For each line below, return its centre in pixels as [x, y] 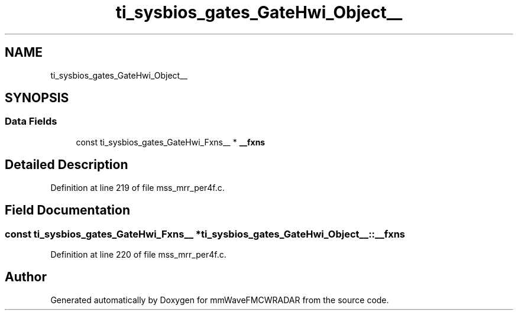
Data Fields [31, 121]
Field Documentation [67, 210]
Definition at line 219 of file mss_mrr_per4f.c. [137, 187]
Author [26, 277]
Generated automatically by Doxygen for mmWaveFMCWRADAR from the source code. [220, 300]
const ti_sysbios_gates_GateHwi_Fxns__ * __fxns [171, 142]
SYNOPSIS [37, 98]
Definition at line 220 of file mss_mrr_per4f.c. [138, 254]
